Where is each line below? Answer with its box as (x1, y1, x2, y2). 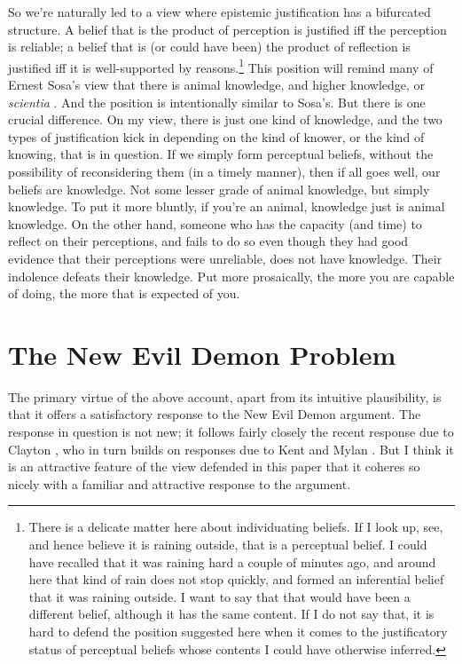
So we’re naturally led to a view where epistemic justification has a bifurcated (8, 3, 431, 20)
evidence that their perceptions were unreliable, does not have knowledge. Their (8, 249, 442, 267)
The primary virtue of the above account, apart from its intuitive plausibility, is (8, 387, 442, 406)
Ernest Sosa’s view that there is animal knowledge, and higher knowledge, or (8, 75, 426, 94)
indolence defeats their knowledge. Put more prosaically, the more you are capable (8, 266, 455, 285)
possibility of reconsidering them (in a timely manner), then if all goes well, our (8, 162, 441, 180)
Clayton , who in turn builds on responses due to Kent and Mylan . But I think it (8, 439, 454, 458)
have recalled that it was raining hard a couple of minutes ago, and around (28, 552, 436, 571)
